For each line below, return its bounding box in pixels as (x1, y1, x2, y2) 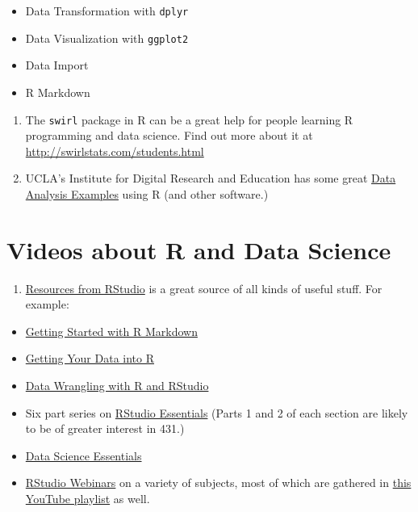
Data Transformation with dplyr (25, 2, 189, 19)
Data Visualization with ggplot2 (25, 29, 189, 46)
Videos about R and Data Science (6, 233, 391, 266)
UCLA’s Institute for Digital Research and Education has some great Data (25, 170, 396, 187)
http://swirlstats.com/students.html (25, 142, 204, 159)
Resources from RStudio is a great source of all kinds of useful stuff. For (25, 279, 382, 296)
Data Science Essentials (25, 447, 142, 464)
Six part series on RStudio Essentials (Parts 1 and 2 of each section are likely (25, 404, 408, 421)
